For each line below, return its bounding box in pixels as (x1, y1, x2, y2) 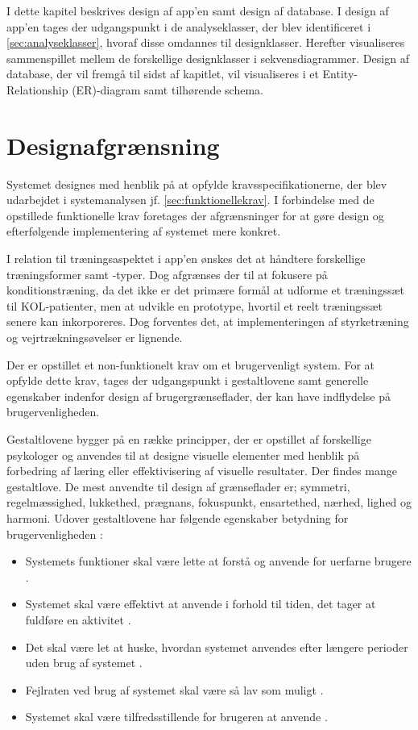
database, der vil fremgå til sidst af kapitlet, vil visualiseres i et (6, 65, 319, 82)
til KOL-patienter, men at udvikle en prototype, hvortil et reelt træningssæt (6, 297, 383, 314)
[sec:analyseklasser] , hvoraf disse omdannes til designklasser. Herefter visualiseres (6, 34, 405, 51)
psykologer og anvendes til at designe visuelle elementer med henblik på (6, 446, 360, 463)
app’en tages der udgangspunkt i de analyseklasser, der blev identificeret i (6, 18, 371, 35)
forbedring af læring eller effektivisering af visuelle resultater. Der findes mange (6, 462, 397, 479)
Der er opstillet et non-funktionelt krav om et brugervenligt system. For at (6, 356, 375, 373)
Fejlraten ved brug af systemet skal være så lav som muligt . (25, 681, 324, 698)
